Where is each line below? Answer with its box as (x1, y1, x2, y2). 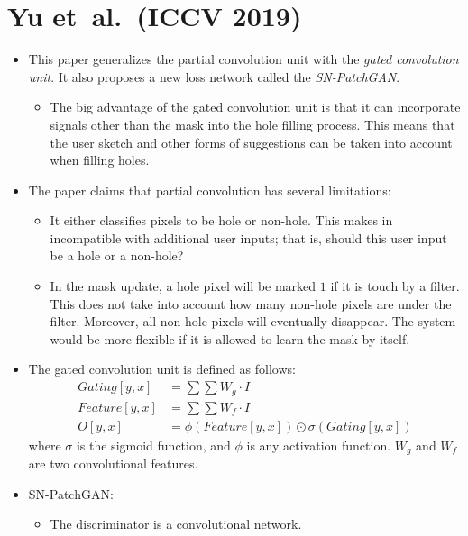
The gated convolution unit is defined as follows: (28, 359, 296, 378)
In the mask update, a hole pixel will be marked (50, 277, 317, 295)
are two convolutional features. (28, 454, 198, 473)
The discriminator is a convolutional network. (50, 514, 302, 533)
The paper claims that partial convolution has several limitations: (28, 180, 391, 199)
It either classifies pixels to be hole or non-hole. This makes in (50, 211, 393, 230)
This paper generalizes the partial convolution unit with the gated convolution (28, 50, 459, 68)
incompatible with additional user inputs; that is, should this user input (50, 228, 447, 247)
